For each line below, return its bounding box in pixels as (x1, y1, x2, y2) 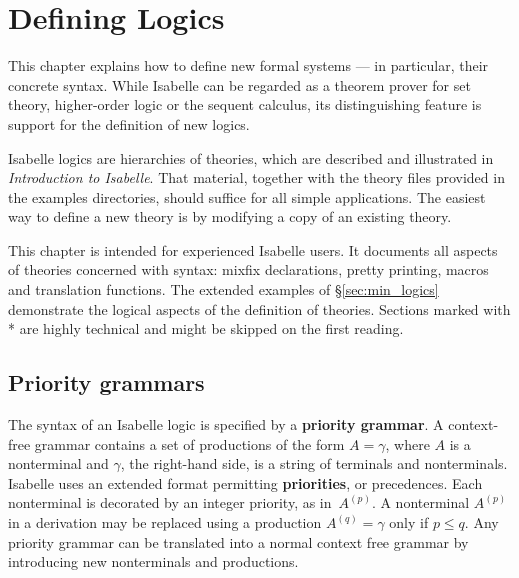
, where (385, 433, 430, 454)
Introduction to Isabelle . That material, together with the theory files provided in (8, 167, 505, 188)
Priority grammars (8, 367, 205, 398)
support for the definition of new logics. (8, 113, 250, 134)
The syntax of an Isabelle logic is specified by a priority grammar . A (8, 414, 444, 435)
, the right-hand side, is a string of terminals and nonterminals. (120, 453, 508, 474)
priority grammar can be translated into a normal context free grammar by (8, 531, 469, 552)
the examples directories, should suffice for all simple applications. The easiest (8, 186, 486, 207)
